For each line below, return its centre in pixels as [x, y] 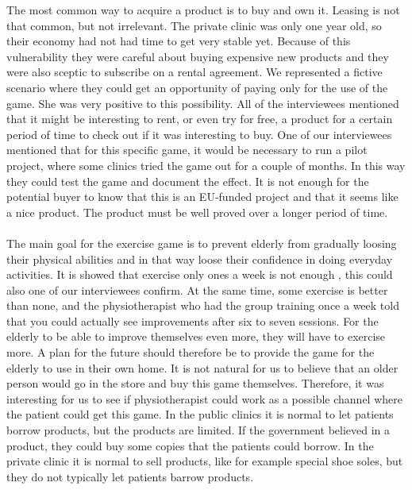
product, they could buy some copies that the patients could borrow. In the [190, 445]
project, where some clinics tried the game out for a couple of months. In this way [206, 165]
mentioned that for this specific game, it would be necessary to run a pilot [187, 150]
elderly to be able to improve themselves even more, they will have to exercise [196, 336]
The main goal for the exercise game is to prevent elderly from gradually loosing [202, 243]
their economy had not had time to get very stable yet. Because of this [179, 41]
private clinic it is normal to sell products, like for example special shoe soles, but [205, 461]
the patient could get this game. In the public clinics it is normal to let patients [200, 414]
